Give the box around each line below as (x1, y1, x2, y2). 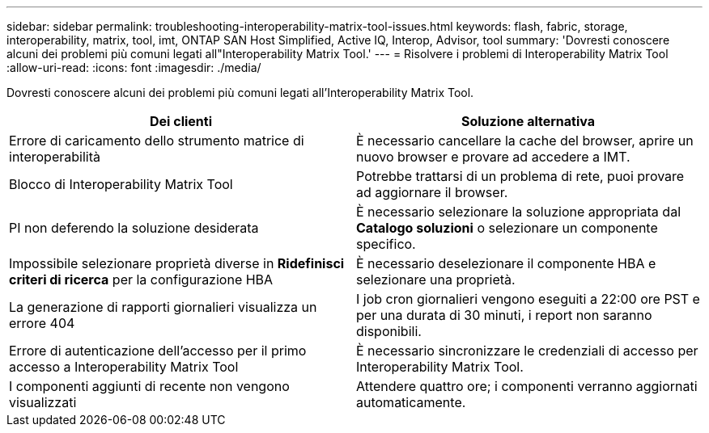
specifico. (356, 236, 416, 252)
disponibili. (356, 323, 422, 339)
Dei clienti (150, 113, 212, 129)
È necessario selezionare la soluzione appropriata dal (356, 204, 681, 220)
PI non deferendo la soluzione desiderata (9, 220, 259, 236)
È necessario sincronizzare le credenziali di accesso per (356, 343, 698, 359)
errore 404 (9, 315, 75, 331)
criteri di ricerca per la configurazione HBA (9, 271, 274, 288)
